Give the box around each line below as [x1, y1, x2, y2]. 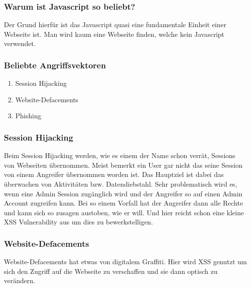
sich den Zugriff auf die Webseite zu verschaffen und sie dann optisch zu [4, 266, 218, 276]
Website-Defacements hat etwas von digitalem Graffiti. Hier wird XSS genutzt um [4, 256, 247, 267]
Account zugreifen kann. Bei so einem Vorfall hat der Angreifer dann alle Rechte [4, 198, 243, 208]
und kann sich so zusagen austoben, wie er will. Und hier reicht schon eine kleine [4, 207, 244, 217]
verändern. [4, 275, 35, 286]
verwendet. [4, 38, 36, 48]
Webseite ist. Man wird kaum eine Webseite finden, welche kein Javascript [4, 29, 224, 39]
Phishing [15, 111, 41, 121]
